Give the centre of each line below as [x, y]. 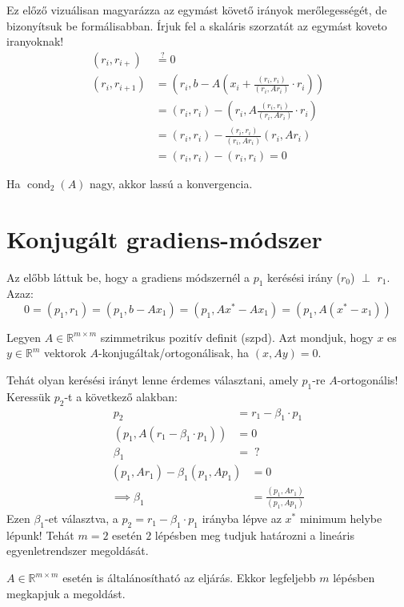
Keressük [29, 396]
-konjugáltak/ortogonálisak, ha [174, 353]
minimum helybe [341, 519]
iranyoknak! [35, 41]
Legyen [24, 337]
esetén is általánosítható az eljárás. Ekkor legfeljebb [189, 578]
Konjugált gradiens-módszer [164, 238]
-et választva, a [82, 519]
